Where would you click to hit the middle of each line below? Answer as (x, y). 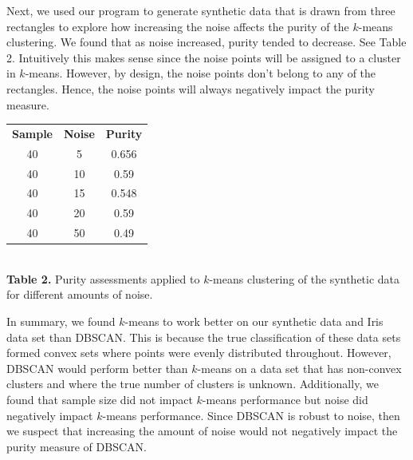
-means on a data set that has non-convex (299, 368)
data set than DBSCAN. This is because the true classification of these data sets (204, 337)
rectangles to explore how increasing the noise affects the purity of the (178, 26)
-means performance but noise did (285, 399)
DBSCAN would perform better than (97, 368)
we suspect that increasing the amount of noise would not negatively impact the (202, 431)
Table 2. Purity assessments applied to (103, 278)
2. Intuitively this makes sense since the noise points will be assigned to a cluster (204, 57)
